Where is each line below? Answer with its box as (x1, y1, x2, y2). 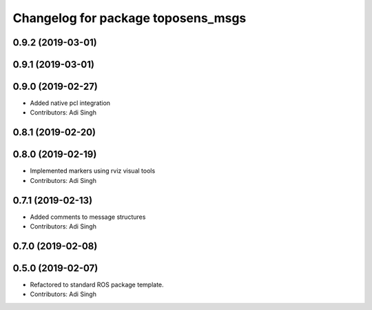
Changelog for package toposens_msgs (12, 10, 247, 26)
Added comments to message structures (30, 213, 146, 221)
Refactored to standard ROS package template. (30, 280, 165, 289)
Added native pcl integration (30, 99, 110, 107)
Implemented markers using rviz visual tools (30, 166, 156, 175)
